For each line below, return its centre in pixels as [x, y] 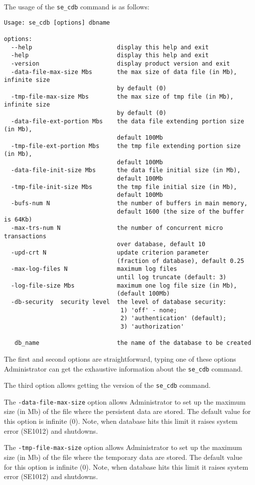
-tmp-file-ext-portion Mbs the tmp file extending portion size [126, 146]
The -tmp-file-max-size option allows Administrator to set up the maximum [123, 447]
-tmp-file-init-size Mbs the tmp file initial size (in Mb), [124, 187]
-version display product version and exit [121, 63]
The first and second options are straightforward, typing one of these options [120, 358]
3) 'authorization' [152, 326]
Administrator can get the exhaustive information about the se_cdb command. [123, 368]
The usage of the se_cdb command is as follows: [77, 6]
